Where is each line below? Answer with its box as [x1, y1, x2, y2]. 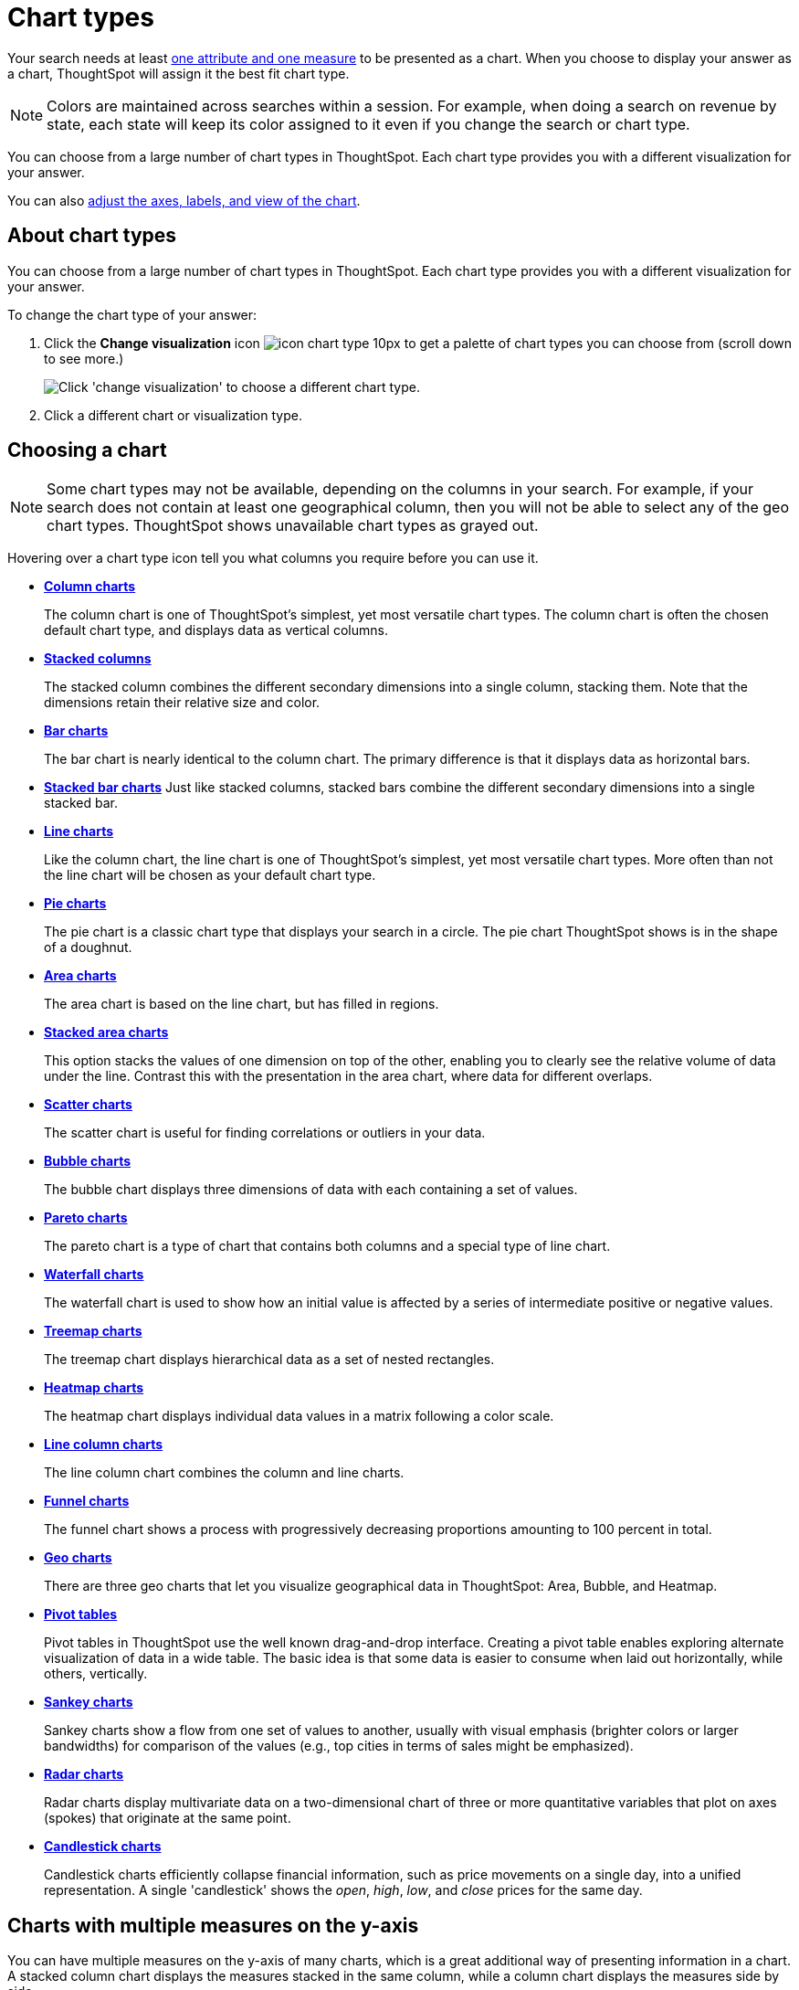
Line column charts [44, 1436, 163, 1453]
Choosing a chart [7, 439, 167, 462]
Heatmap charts [44, 1380, 144, 1396]
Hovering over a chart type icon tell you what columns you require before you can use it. [7, 550, 539, 566]
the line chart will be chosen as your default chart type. [44, 867, 376, 884]
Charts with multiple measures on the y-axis [7, 1913, 419, 1937]
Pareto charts [44, 1210, 128, 1226]
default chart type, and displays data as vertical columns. [44, 622, 388, 639]
